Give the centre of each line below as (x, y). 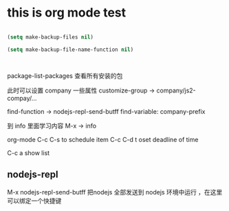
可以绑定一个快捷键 (34, 201)
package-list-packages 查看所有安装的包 (65, 76)
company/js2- (176, 90)
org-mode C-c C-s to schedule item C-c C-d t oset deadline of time (103, 139)
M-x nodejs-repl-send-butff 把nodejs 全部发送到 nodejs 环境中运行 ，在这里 (115, 192)
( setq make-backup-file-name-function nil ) (70, 50)
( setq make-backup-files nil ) (51, 37)
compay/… (22, 98)
